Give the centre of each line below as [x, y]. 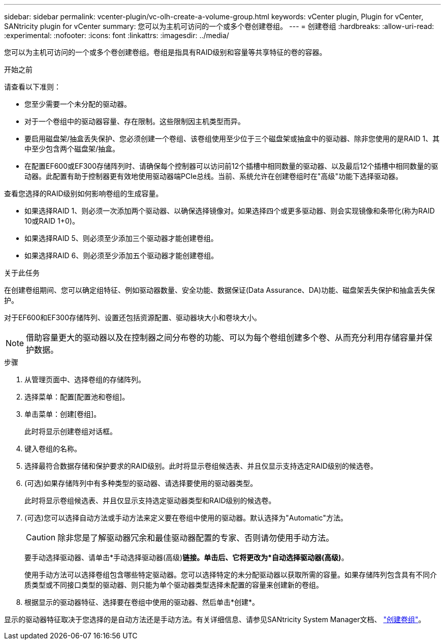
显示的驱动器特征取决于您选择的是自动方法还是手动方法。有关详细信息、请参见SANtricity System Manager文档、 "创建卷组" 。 [215, 619]
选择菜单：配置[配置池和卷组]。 [77, 397]
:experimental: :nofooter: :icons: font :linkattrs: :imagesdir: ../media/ [117, 35]
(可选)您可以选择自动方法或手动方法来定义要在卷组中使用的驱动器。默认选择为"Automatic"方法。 [186, 518]
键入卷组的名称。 [53, 449]
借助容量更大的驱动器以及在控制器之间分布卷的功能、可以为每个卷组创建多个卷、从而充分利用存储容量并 [225, 338]
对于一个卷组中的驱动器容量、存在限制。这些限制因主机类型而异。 [135, 121]
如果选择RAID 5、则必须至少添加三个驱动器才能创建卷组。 [121, 238]
